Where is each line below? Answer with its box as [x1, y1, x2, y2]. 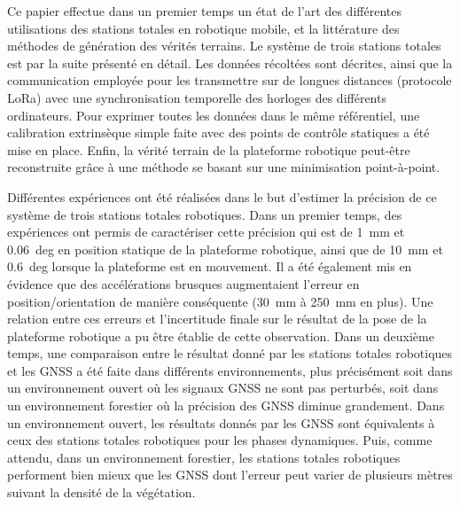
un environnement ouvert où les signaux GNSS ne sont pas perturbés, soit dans [7, 378, 439, 397]
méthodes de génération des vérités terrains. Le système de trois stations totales [7, 36, 441, 55]
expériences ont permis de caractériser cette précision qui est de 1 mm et [7, 222, 405, 241]
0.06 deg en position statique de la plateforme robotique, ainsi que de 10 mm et [7, 239, 443, 258]
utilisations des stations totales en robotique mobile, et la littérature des [7, 19, 400, 37]
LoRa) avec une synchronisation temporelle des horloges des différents [7, 88, 386, 106]
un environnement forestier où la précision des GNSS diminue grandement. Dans [7, 396, 445, 415]
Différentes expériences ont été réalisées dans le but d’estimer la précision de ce [7, 187, 437, 206]
